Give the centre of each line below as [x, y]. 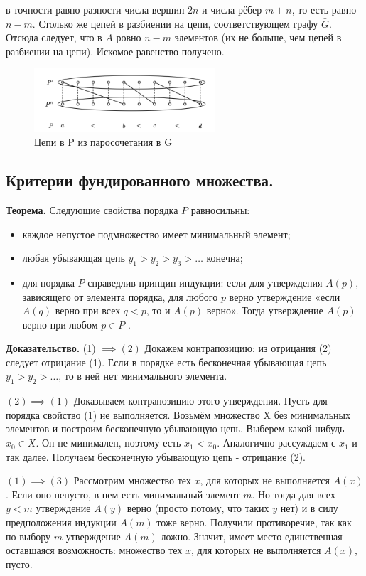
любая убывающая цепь [74, 258]
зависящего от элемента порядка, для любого [120, 296]
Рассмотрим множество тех [132, 480]
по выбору [28, 536]
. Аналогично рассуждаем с [276, 443]
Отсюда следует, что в [54, 37]
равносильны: [220, 209]
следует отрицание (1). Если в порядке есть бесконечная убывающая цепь [166, 362]
